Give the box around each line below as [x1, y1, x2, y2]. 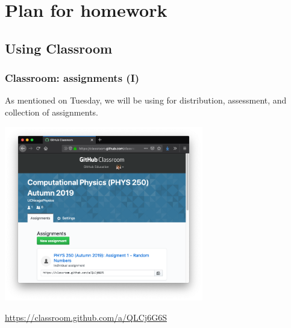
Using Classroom [5, 39, 113, 57]
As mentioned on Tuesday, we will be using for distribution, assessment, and [5, 94, 287, 107]
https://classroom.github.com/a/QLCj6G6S [5, 311, 167, 323]
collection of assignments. [5, 105, 98, 118]
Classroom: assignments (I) [5, 70, 140, 85]
